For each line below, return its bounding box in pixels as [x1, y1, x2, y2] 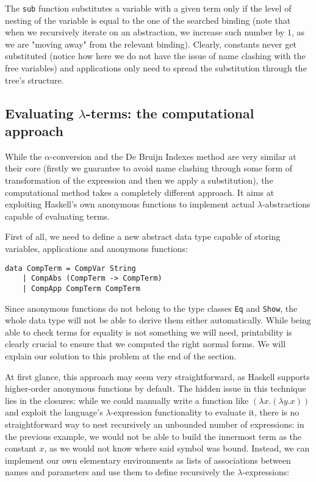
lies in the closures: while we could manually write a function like [5, 394, 249, 406]
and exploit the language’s [5, 406, 103, 419]
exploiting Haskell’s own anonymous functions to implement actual [5, 198, 255, 210]
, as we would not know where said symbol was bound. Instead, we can [44, 442, 310, 455]
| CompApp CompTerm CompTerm [22, 284, 140, 293]
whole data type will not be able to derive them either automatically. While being [5, 314, 311, 326]
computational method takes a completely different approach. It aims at [5, 185, 275, 198]
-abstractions [262, 198, 311, 210]
